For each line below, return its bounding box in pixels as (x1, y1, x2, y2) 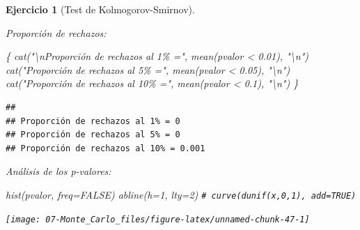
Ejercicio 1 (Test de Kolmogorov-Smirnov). (6, 2, 195, 16)
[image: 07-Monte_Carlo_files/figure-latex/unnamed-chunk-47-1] (6, 214, 310, 224)
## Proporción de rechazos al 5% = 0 (6, 130, 180, 140)
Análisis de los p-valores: (6, 164, 111, 178)
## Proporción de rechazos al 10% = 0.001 (6, 143, 205, 153)
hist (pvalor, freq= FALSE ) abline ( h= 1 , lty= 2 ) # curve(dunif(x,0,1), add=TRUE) (6, 187, 357, 201)
